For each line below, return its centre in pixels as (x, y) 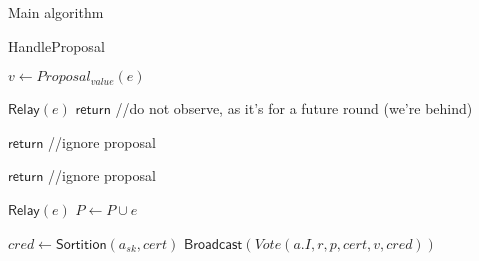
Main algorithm (56, 12)
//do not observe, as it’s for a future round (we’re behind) (294, 108)
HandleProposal (56, 45)
